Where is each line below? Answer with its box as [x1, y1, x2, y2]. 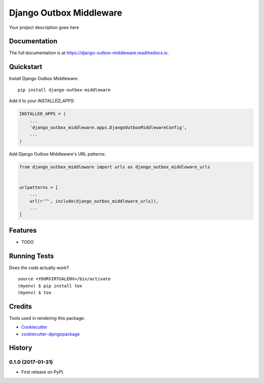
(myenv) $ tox [18, 290, 51, 295]
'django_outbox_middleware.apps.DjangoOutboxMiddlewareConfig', [29, 125, 187, 130]
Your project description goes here [9, 24, 79, 30]
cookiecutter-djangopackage [21, 331, 80, 337]
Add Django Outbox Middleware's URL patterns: [9, 151, 106, 157]
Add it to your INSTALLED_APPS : [9, 98, 75, 104]
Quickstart [9, 63, 43, 71]
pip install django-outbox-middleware [18, 87, 111, 92]
